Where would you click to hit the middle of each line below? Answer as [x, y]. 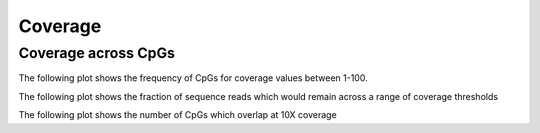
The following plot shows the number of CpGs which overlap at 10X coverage [177, 115]
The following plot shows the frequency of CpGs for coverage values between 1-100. [193, 78]
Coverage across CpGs [96, 53]
